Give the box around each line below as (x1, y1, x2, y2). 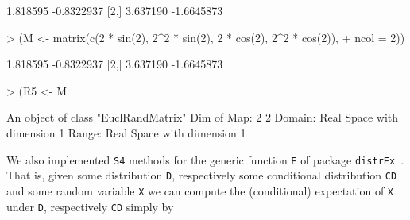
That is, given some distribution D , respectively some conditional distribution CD (6, 167, 397, 183)
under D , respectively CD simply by (6, 198, 174, 214)
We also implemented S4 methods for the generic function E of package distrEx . (6, 151, 404, 168)
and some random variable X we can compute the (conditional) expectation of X (6, 182, 393, 199)
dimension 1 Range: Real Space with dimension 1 (6, 124, 246, 141)
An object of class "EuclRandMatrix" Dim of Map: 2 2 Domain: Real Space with (6, 109, 399, 125)
